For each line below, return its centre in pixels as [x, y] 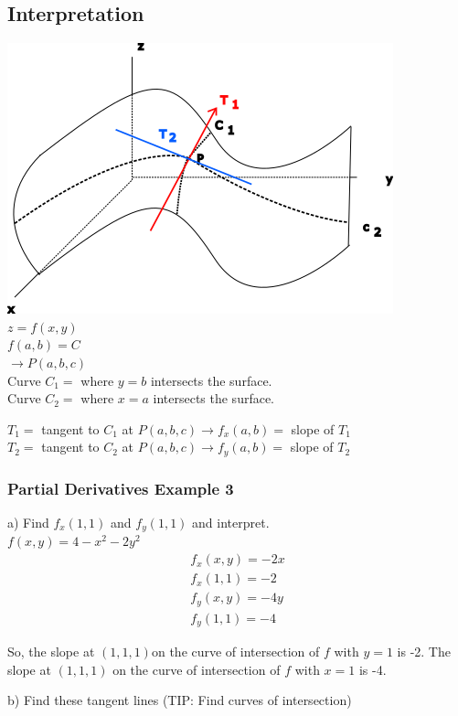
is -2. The [424, 652]
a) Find [28, 523]
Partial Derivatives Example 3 [121, 488]
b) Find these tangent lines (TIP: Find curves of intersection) [180, 700]
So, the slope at [51, 652]
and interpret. [231, 523]
